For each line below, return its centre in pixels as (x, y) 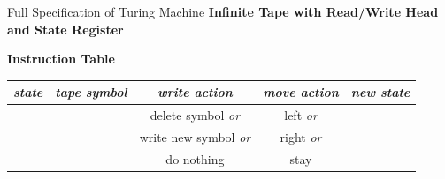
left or (301, 115)
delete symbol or (195, 115)
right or (301, 136)
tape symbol (91, 92)
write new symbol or (195, 136)
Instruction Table (61, 59)
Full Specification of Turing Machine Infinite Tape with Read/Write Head (223, 11)
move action (301, 92)
